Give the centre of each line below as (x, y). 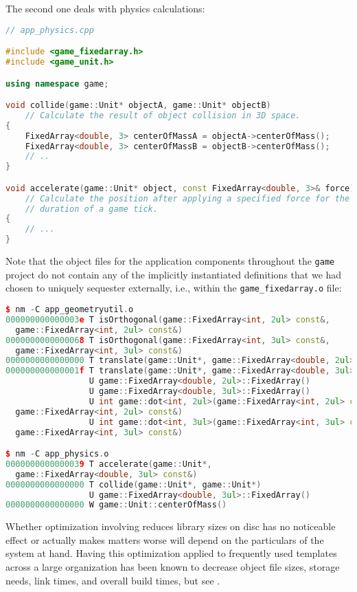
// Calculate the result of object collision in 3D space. (163, 115)
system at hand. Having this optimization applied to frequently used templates (171, 553)
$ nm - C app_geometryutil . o (70, 309)
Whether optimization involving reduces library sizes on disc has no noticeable (171, 526)
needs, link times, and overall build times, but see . (113, 580)
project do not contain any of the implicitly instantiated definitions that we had (174, 274)
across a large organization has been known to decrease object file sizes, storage (173, 567)
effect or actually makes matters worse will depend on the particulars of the (165, 539)
